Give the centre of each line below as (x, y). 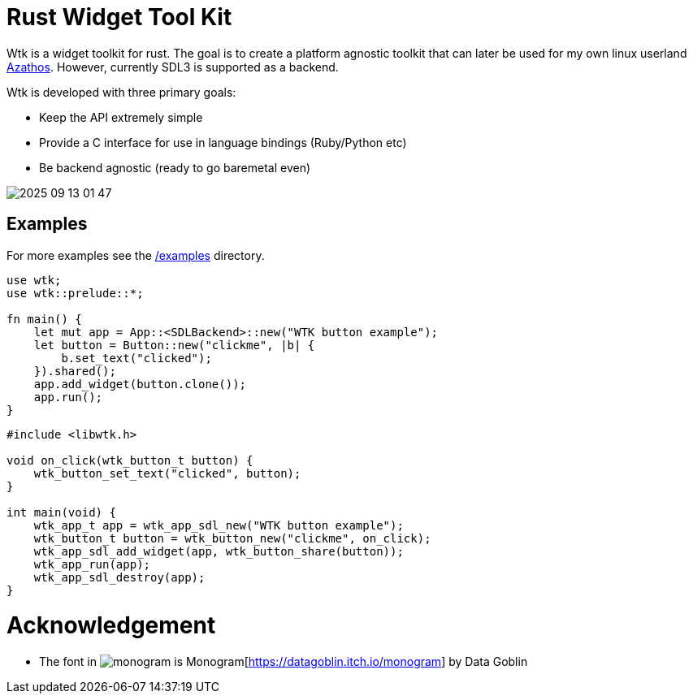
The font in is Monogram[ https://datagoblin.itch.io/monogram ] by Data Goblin (284, 662)
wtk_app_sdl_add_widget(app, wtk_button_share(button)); (219, 551)
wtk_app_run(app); (92, 564)
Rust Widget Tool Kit (119, 17)
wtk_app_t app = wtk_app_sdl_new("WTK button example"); (219, 525)
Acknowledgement (111, 626)
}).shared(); (75, 371)
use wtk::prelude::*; (75, 293)
